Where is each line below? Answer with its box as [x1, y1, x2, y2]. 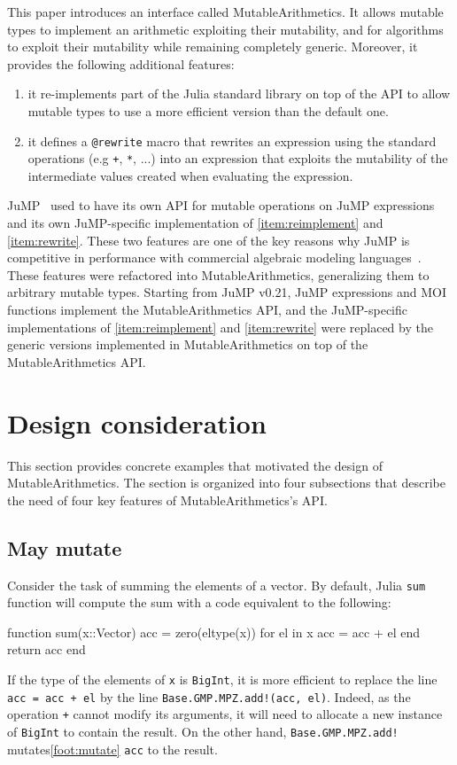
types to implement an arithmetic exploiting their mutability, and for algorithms [7, 20, 444, 38]
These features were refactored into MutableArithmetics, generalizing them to [7, 265, 430, 284]
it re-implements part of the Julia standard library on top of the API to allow [27, 84, 451, 103]
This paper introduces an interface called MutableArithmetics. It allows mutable [7, 3, 444, 20]
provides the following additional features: [7, 54, 235, 73]
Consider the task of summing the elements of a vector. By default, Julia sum [7, 575, 426, 594]
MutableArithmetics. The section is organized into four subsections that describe [7, 473, 445, 492]
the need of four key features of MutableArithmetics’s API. [7, 490, 328, 509]
